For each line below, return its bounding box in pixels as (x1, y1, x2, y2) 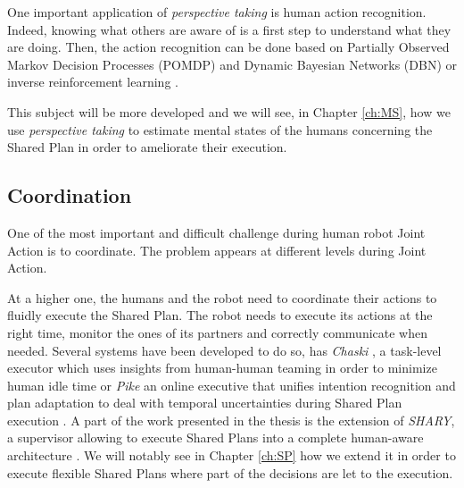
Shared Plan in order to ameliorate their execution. (7, 138, 287, 156)
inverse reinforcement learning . (7, 72, 178, 91)
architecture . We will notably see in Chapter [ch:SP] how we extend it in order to (7, 446, 456, 465)
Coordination (7, 181, 132, 209)
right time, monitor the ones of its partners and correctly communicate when (7, 323, 428, 341)
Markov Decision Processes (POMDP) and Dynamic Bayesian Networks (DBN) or (7, 55, 458, 73)
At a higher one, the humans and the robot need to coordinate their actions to (7, 288, 437, 307)
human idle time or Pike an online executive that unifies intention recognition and (7, 375, 456, 394)
